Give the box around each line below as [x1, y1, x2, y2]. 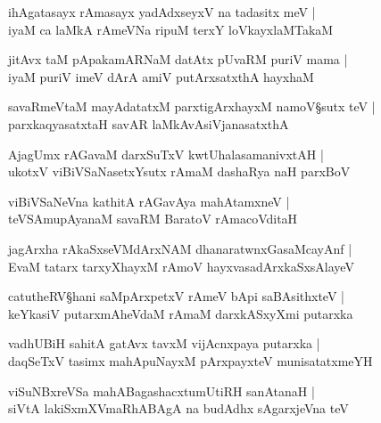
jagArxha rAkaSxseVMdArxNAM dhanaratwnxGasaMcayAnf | [8, 239, 352, 257]
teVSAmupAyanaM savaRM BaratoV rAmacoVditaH [8, 209, 298, 228]
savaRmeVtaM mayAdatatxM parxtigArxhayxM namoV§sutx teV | [8, 97, 376, 116]
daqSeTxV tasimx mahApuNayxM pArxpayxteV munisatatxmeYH [8, 351, 373, 370]
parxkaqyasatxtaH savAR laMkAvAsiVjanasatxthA [8, 114, 289, 133]
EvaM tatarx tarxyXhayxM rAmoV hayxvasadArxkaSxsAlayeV [8, 256, 354, 275]
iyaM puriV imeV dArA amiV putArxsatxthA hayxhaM [8, 67, 314, 85]
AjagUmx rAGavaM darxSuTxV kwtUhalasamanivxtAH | [8, 144, 324, 163]
